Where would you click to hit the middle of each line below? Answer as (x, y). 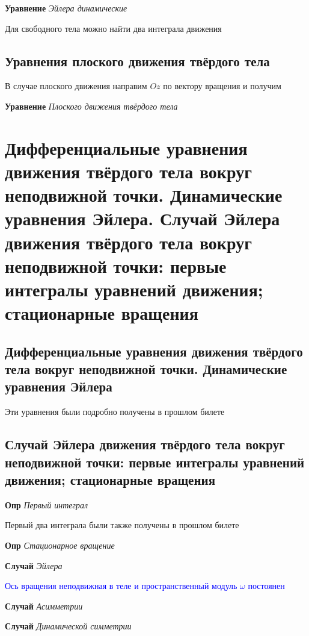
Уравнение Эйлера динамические (66, 8)
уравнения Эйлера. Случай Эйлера (142, 218)
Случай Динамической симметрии (68, 626)
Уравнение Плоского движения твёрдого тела (91, 106)
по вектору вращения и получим (222, 86)
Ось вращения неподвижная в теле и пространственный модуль (121, 586)
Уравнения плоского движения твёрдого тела (137, 61)
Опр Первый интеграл (47, 504)
